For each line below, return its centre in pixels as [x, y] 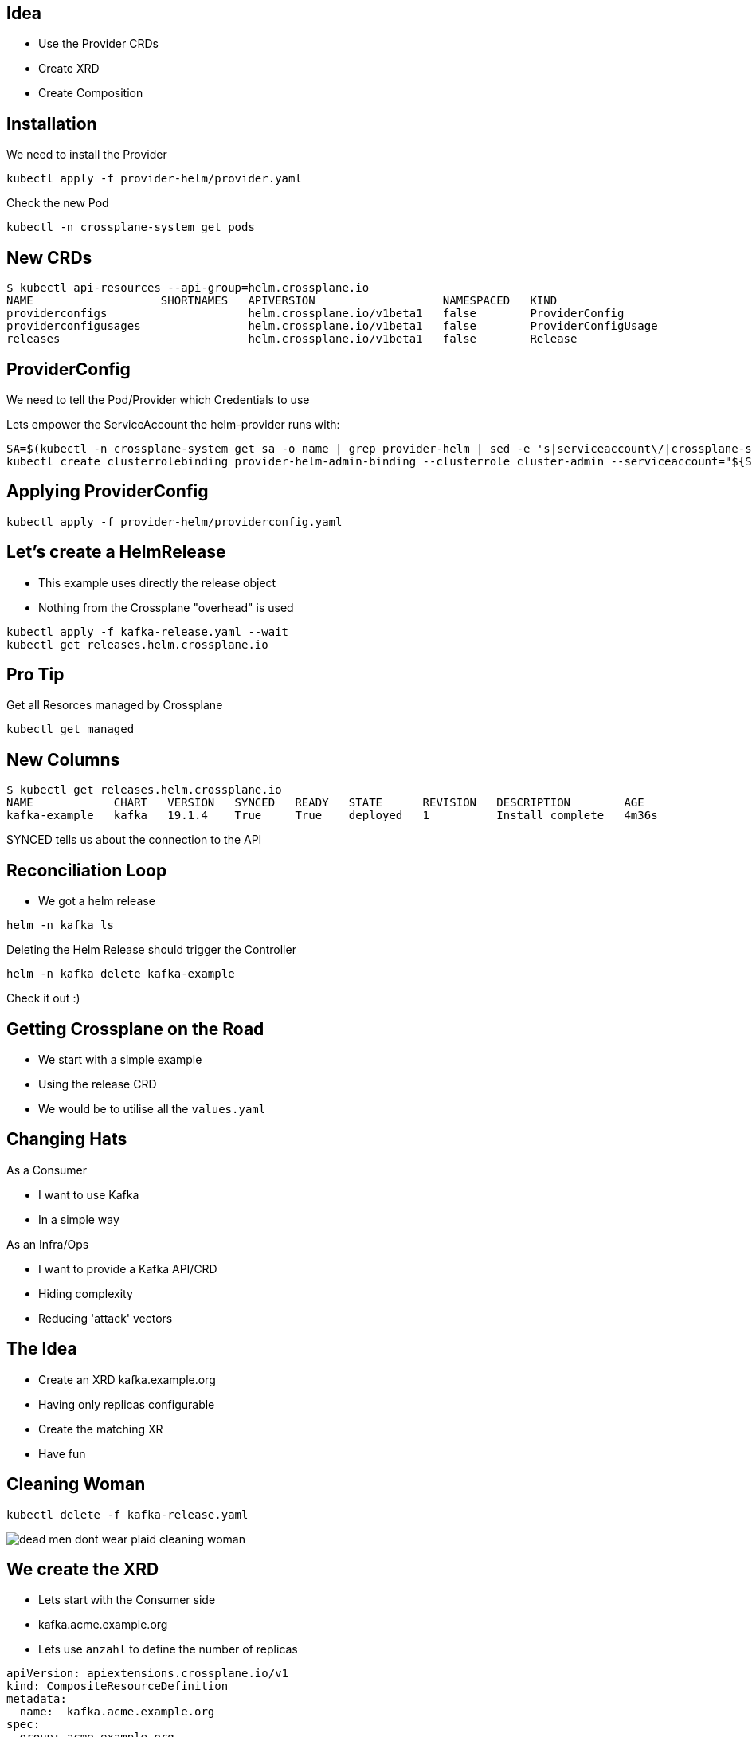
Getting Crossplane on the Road [135, 1029]
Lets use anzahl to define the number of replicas [168, 1649]
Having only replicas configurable [127, 1404]
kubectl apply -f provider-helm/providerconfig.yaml [174, 521]
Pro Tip [35, 675]
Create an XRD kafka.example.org [127, 1379]
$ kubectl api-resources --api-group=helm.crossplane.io [188, 288]
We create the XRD [83, 1569]
